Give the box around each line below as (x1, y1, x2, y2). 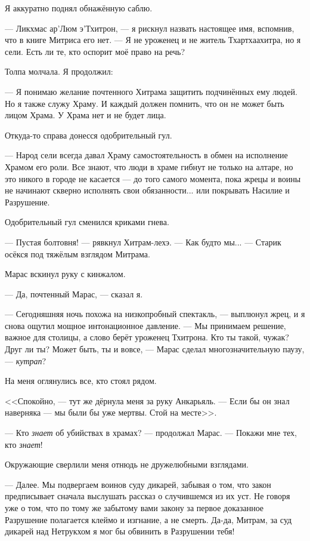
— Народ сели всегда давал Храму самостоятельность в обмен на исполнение (5, 149, 288, 161)
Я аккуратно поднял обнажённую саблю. (5, 2, 153, 14)
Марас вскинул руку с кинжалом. (5, 268, 126, 280)
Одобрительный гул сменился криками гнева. (5, 216, 169, 228)
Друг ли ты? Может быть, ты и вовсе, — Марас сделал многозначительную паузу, (5, 343, 305, 355)
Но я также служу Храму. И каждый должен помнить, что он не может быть (5, 97, 284, 109)
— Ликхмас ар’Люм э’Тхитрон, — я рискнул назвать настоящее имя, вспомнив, (5, 21, 294, 34)
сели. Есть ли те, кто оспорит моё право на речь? (5, 45, 185, 57)
